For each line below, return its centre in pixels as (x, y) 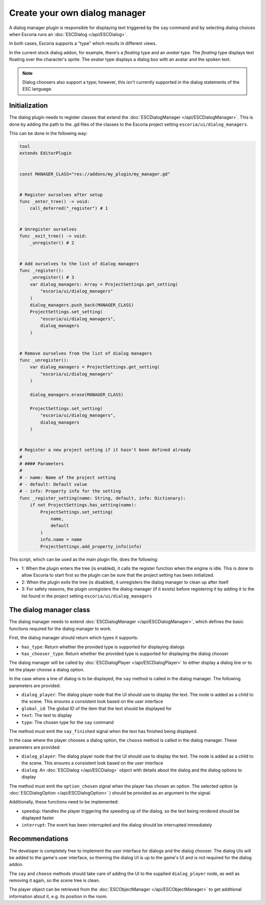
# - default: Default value (53, 485)
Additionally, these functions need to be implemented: (64, 802)
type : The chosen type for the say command (68, 722)
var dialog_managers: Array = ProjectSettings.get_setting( (104, 284)
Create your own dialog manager (78, 13)
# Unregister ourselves (48, 229)
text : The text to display (47, 715)
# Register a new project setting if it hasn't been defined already (105, 450)
